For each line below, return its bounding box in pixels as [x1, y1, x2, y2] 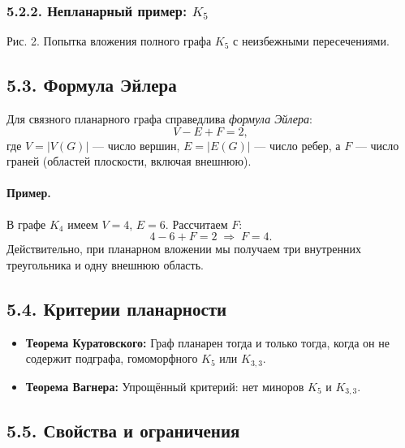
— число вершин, [92, 136, 180, 153]
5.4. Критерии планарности [6, 295, 227, 321]
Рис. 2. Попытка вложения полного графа [6, 32, 212, 50]
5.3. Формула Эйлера [6, 72, 177, 97]
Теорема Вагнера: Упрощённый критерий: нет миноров [25, 377, 304, 394]
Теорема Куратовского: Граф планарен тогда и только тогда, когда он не [25, 334, 390, 351]
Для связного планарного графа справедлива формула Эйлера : [6, 110, 312, 127]
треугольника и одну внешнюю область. [6, 256, 204, 273]
